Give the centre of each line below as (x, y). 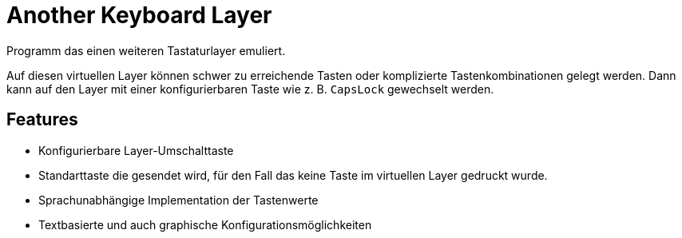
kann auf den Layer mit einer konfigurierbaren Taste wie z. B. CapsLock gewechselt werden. (250, 89)
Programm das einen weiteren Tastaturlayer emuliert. (146, 50)
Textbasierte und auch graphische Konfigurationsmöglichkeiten (205, 224)
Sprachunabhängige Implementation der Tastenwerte (178, 200)
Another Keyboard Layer (139, 15)
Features (42, 120)
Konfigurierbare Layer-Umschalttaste (136, 150)
